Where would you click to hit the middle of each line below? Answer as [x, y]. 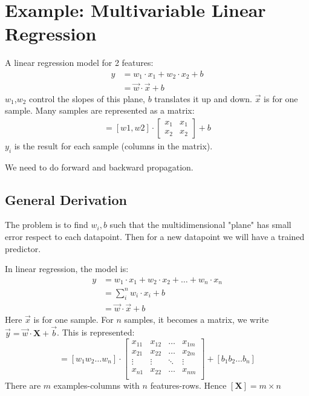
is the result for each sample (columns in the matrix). [113, 145]
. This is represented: [96, 332]
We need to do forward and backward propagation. [99, 167]
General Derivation [66, 199]
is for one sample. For [73, 319]
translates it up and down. [203, 98]
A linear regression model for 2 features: [79, 63]
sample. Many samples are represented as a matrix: [100, 110]
